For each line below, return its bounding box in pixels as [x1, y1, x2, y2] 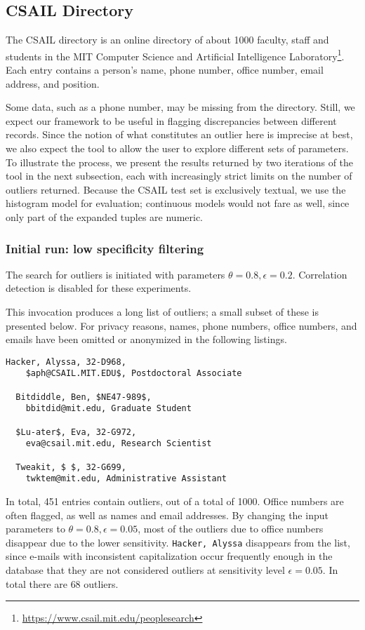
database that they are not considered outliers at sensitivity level [6, 563, 285, 577]
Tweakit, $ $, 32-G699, [15, 462, 126, 472]
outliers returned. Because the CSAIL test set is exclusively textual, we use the [6, 182, 346, 196]
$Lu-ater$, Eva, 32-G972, [15, 427, 137, 437]
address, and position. [6, 76, 100, 91]
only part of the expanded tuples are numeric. [6, 209, 203, 224]
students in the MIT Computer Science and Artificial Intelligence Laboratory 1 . [6, 46, 345, 63]
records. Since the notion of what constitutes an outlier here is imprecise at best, [6, 127, 353, 142]
